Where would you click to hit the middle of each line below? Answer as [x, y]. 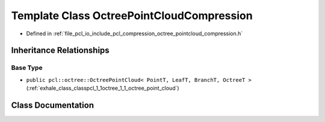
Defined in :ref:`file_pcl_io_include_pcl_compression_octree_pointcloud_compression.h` [135, 33]
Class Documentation [53, 105]
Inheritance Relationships [60, 51]
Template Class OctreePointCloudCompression [132, 16]
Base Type [27, 68]
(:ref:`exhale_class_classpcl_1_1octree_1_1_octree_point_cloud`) [103, 88]
